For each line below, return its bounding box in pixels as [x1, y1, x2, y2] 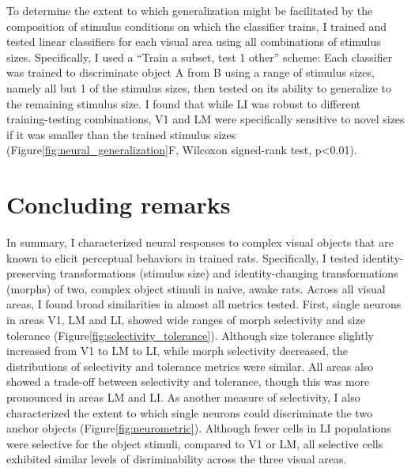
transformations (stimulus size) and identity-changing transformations [59, 265, 398, 281]
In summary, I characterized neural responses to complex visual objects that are [6, 234, 394, 251]
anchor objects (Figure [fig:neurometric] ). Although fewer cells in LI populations [6, 420, 391, 436]
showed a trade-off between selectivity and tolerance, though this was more [6, 373, 370, 390]
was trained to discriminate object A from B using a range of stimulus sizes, [6, 64, 375, 81]
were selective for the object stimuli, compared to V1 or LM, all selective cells [6, 435, 383, 451]
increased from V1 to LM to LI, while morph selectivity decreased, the [6, 342, 349, 359]
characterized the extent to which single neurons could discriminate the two [6, 404, 373, 421]
